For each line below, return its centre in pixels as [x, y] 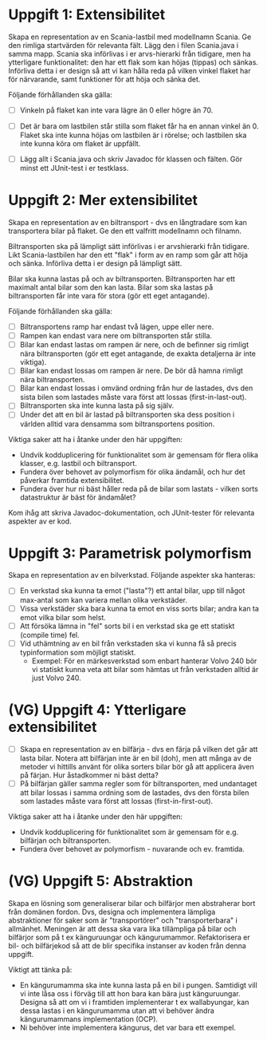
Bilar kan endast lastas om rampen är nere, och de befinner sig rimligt [134, 345]
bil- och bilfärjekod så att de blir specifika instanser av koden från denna [128, 945]
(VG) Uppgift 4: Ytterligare [97, 710]
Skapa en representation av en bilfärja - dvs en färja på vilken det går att [139, 749]
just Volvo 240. [56, 678]
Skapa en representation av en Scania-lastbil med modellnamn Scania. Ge [130, 37]
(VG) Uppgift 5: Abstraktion [101, 881]
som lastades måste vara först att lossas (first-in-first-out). [116, 801]
